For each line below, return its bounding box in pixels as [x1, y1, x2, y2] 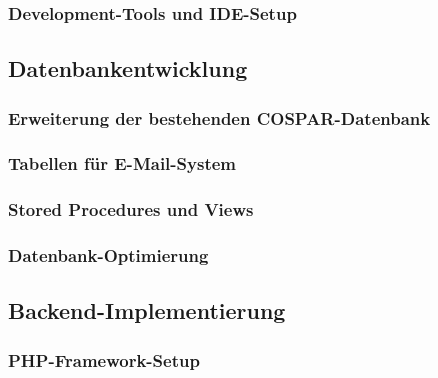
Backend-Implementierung [8, 295, 286, 326]
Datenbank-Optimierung [8, 243, 209, 268]
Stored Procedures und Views [8, 197, 254, 222]
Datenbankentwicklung [8, 53, 248, 84]
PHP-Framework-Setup [8, 347, 200, 372]
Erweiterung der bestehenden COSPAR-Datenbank [8, 105, 431, 130]
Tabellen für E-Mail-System [8, 151, 237, 176]
